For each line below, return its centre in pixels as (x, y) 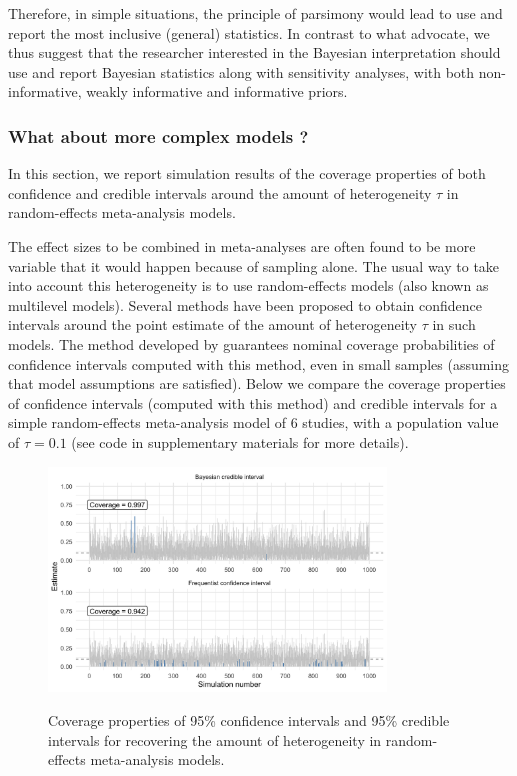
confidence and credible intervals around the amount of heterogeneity (220, 192)
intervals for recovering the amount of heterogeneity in (215, 739)
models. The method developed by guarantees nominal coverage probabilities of (251, 343)
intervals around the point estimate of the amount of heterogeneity (212, 324)
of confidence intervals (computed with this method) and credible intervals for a (253, 402)
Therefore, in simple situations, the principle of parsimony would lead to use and (255, 13)
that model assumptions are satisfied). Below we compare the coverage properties (257, 383)
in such (454, 324)
